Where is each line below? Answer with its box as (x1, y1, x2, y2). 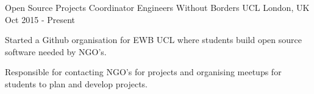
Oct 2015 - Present (5, 13, 76, 25)
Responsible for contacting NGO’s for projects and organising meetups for (5, 65, 282, 78)
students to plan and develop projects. (5, 77, 148, 90)
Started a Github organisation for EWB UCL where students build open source (5, 33, 302, 46)
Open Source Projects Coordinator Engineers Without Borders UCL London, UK (5, 1, 310, 13)
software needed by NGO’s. (5, 45, 107, 58)
